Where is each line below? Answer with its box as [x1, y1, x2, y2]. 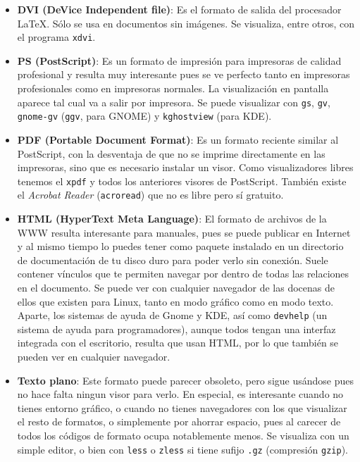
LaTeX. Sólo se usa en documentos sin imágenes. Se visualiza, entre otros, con [17, 15, 355, 30]
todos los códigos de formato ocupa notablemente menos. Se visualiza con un [17, 428, 349, 442]
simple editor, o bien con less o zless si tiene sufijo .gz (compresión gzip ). [17, 442, 349, 456]
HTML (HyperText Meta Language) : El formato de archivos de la [17, 211, 327, 226]
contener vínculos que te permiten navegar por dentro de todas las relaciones [17, 266, 349, 281]
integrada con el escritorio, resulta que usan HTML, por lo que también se [17, 335, 339, 350]
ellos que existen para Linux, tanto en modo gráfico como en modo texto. [17, 294, 334, 308]
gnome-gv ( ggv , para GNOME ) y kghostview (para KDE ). [17, 108, 272, 123]
